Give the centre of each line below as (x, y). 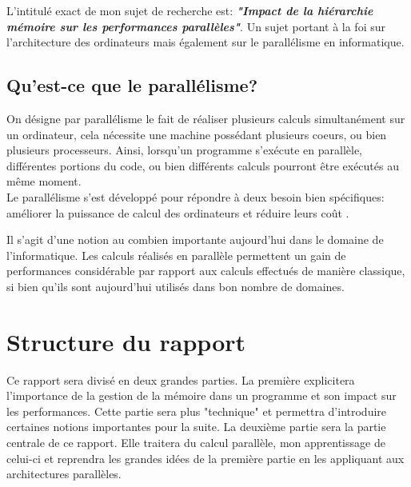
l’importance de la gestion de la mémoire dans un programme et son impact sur (202, 395)
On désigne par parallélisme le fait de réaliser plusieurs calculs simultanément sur (206, 118)
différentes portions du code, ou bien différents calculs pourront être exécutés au (203, 165)
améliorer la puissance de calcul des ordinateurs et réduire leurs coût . (178, 212)
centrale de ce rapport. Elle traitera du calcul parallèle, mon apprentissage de (196, 443)
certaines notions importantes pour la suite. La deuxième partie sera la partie (196, 427)
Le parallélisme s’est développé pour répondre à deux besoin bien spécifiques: (196, 196)
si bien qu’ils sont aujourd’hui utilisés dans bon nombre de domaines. (176, 286)
